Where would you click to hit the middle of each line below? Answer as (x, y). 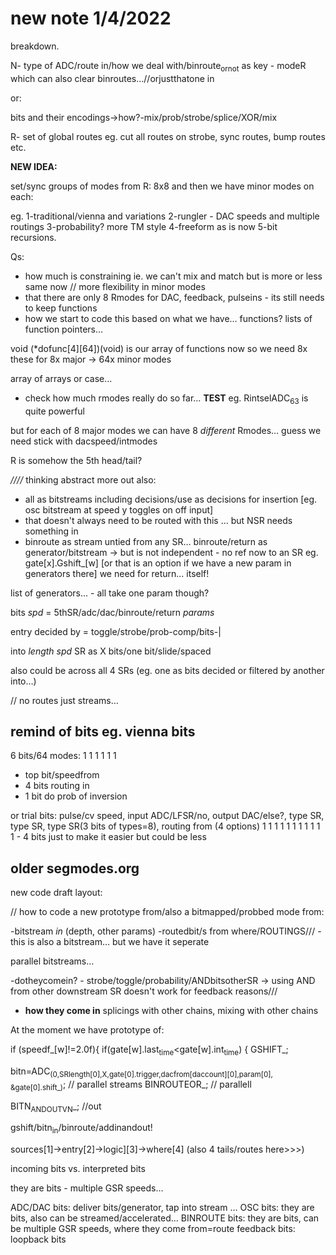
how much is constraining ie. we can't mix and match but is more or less (173, 276)
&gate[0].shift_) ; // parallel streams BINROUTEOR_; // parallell (131, 1085)
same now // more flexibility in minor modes (115, 286)
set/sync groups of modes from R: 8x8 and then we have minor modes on (162, 186)
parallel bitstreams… (52, 961)
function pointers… (64, 329)
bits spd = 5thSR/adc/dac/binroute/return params (112, 612)
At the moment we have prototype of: (87, 1030)
